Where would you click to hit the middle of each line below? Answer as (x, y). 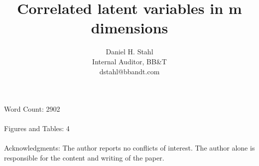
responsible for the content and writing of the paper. (84, 158)
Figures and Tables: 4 (37, 128)
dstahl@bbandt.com (129, 71)
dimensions (129, 28)
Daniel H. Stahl (129, 52)
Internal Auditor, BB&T (129, 61)
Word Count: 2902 (32, 109)
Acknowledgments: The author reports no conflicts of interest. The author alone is (129, 148)
